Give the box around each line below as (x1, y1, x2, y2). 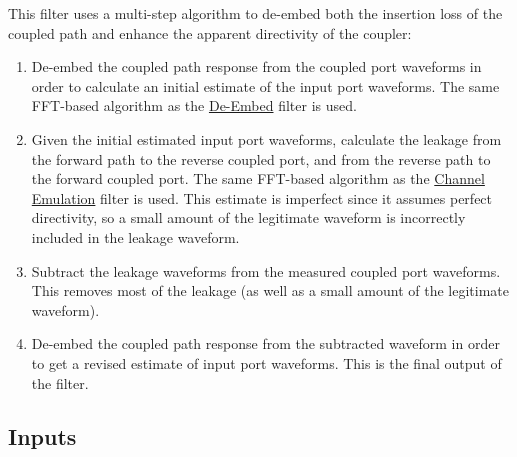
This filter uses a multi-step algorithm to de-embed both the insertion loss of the (8, 3, 503, 23)
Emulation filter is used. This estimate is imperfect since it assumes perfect (31, 187, 493, 208)
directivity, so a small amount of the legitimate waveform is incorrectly (31, 207, 466, 228)
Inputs (8, 421, 77, 452)
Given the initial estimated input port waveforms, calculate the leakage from (31, 128, 502, 149)
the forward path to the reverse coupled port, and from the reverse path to (31, 148, 491, 169)
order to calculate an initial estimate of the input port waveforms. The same (31, 75, 500, 96)
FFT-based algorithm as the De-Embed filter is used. (31, 95, 357, 116)
